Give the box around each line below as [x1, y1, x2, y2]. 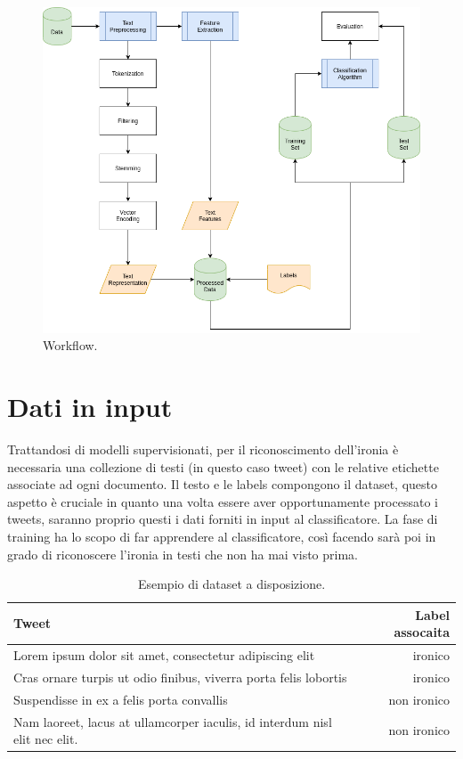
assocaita [394, 623, 450, 641]
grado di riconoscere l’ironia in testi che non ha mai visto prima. [7, 544, 358, 563]
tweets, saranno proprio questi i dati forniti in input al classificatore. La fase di [7, 510, 438, 528]
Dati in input [7, 388, 173, 424]
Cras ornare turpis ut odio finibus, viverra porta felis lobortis [13, 667, 347, 686]
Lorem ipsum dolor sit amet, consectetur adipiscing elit [13, 646, 315, 665]
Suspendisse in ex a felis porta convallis [13, 690, 228, 708]
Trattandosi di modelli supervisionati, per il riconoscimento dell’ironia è [7, 439, 399, 458]
